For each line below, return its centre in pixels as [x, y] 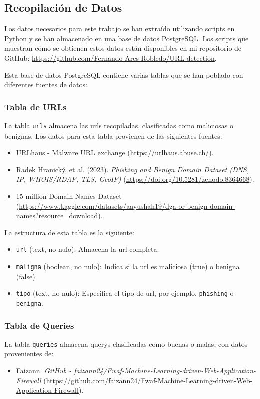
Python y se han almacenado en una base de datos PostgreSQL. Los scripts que [126, 38]
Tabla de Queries [39, 325]
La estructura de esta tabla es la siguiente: [69, 232]
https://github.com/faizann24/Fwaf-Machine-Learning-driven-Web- [149, 380]
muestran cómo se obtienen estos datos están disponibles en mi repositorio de [123, 48]
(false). [26, 276]
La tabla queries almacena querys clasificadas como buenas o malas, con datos [126, 344]
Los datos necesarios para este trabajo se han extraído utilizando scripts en [119, 28]
